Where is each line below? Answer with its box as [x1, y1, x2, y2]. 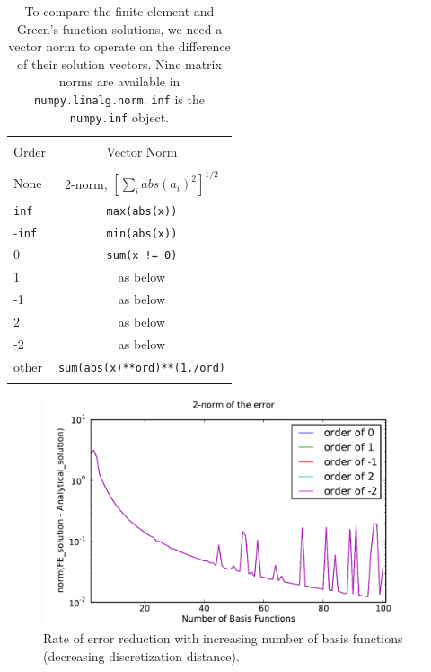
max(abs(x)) [106, 204, 178, 218]
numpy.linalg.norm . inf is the [34, 89, 205, 108]
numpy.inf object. [69, 107, 170, 126]
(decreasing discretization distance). [43, 646, 240, 665]
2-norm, [65, 174, 108, 193]
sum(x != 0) [106, 249, 178, 263]
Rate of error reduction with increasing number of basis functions [43, 628, 403, 647]
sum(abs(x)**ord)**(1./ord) [57, 361, 226, 374]
